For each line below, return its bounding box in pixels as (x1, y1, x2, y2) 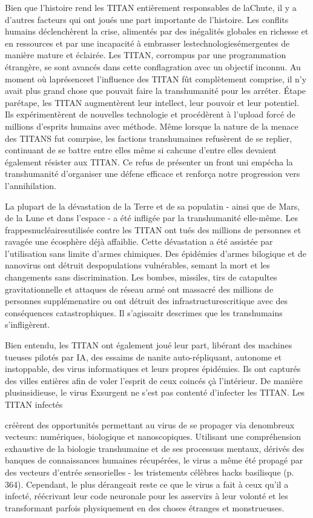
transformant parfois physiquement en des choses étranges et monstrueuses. (5, 501, 285, 514)
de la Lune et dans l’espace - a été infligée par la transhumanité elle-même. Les (5, 211, 298, 224)
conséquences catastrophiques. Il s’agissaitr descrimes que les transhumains (5, 306, 283, 319)
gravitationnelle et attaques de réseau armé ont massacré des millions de (5, 282, 274, 295)
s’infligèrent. (5, 318, 50, 331)
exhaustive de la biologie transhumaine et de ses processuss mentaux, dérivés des (5, 442, 305, 454)
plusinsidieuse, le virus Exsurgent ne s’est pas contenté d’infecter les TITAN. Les (5, 386, 305, 399)
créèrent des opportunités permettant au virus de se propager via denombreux (5, 418, 295, 431)
